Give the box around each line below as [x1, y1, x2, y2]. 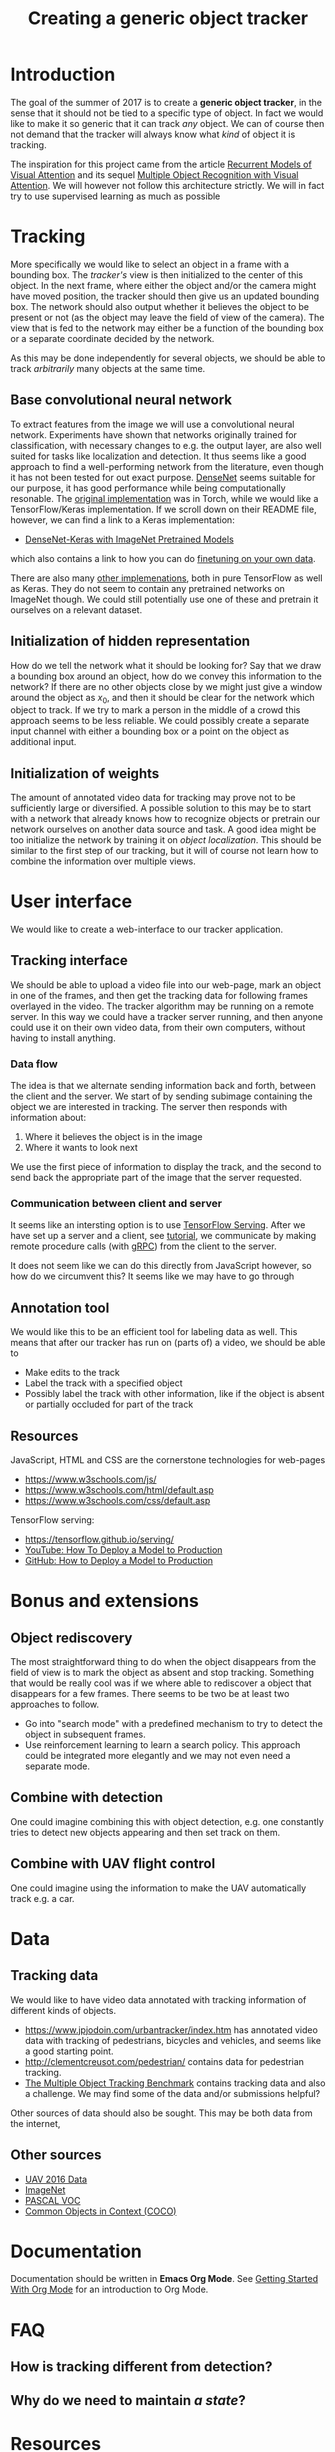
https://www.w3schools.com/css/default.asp [24, 1495, 211, 1507]
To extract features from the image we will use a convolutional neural [10, 418, 295, 430]
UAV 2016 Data [24, 2173, 88, 2185]
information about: [10, 1112, 87, 1124]
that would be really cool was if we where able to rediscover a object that [10, 1677, 312, 1689]
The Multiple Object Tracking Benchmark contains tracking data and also [24, 2077, 326, 2089]
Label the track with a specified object [24, 1377, 183, 1389]
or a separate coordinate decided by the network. [10, 332, 215, 344]
